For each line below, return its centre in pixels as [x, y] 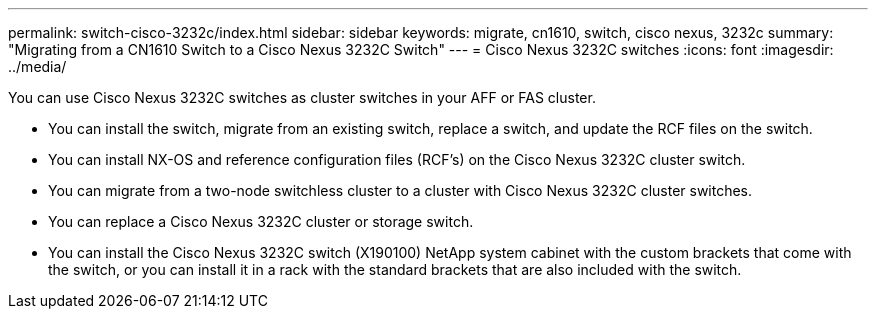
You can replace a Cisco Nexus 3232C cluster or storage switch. [261, 221]
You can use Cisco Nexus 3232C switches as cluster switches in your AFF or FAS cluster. [302, 97]
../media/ [37, 66]
